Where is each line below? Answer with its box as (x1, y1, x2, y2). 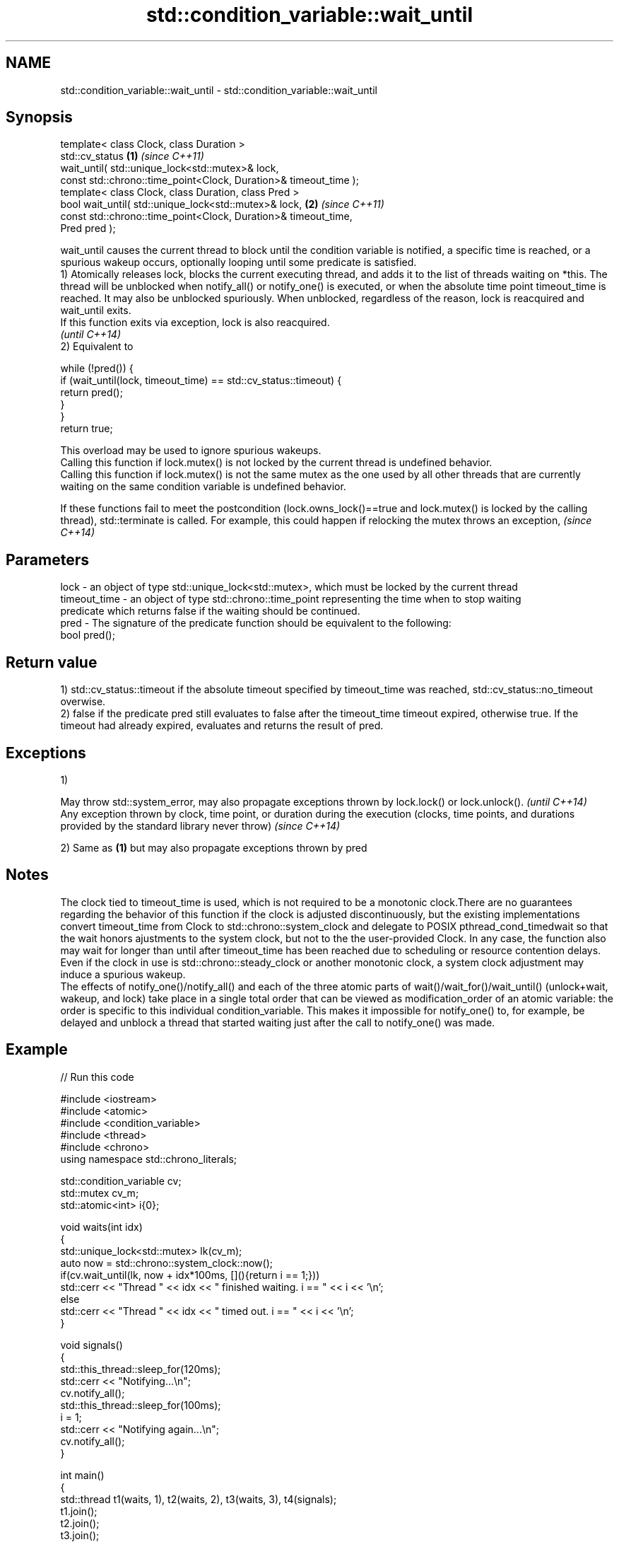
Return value (6, 653, 98, 671)
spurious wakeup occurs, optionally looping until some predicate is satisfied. (60, 256, 417, 269)
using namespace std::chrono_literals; (60, 1152, 237, 1165)
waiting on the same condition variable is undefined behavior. (60, 480, 346, 493)
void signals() (60, 1338, 123, 1351)
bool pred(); (60, 629, 115, 642)
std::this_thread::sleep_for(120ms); (60, 1362, 221, 1375)
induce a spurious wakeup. (60, 968, 186, 980)
